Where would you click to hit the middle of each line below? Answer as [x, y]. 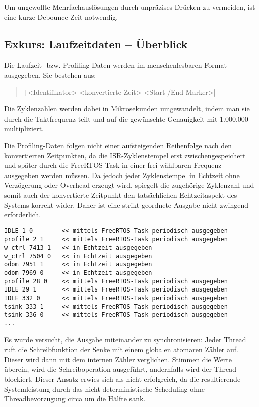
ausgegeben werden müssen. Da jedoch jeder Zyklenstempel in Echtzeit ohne [122, 175]
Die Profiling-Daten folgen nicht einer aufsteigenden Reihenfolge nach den [118, 146]
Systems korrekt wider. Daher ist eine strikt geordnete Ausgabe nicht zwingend [126, 205]
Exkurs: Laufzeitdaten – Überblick [96, 44]
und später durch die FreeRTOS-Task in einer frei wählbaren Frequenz [113, 165]
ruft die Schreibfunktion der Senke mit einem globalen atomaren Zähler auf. [121, 349]
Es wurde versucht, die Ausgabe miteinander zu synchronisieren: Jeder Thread [125, 339]
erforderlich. [23, 215]
